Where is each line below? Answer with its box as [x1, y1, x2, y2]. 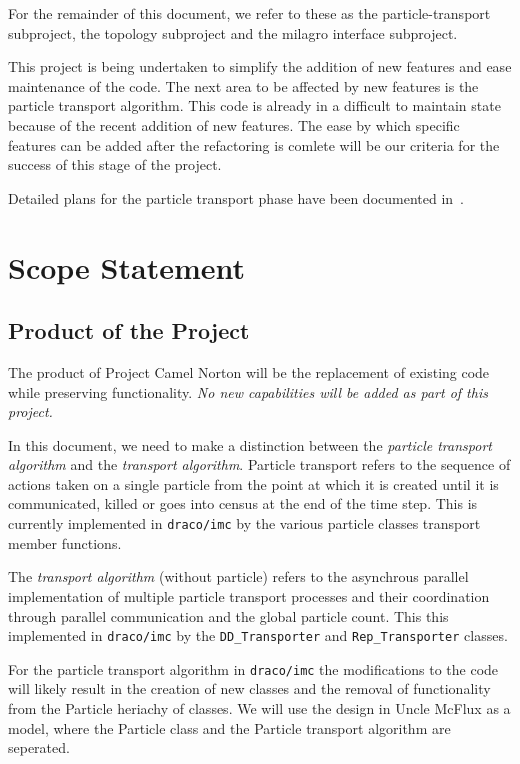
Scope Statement [8, 246, 245, 287]
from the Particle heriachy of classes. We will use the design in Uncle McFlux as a [8, 698, 511, 719]
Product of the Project [8, 315, 250, 346]
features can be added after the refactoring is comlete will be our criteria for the [8, 134, 500, 155]
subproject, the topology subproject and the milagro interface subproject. [8, 22, 458, 43]
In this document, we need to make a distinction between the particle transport [8, 434, 492, 455]
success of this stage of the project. [8, 154, 222, 175]
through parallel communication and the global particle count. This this [8, 605, 449, 626]
